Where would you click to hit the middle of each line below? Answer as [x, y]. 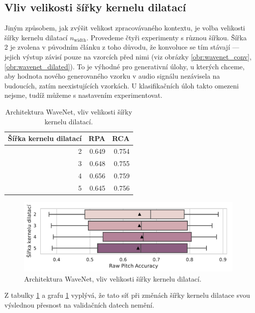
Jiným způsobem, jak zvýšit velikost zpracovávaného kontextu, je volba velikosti [125, 28]
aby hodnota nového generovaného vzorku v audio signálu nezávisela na [112, 76]
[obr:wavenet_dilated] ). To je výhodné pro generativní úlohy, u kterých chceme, [125, 66]
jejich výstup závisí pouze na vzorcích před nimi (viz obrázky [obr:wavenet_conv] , [128, 56]
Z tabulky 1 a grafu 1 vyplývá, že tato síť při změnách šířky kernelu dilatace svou [127, 295]
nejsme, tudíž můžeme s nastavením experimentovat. [84, 95]
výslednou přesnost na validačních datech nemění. [79, 304]
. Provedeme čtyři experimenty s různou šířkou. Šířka [166, 37]
